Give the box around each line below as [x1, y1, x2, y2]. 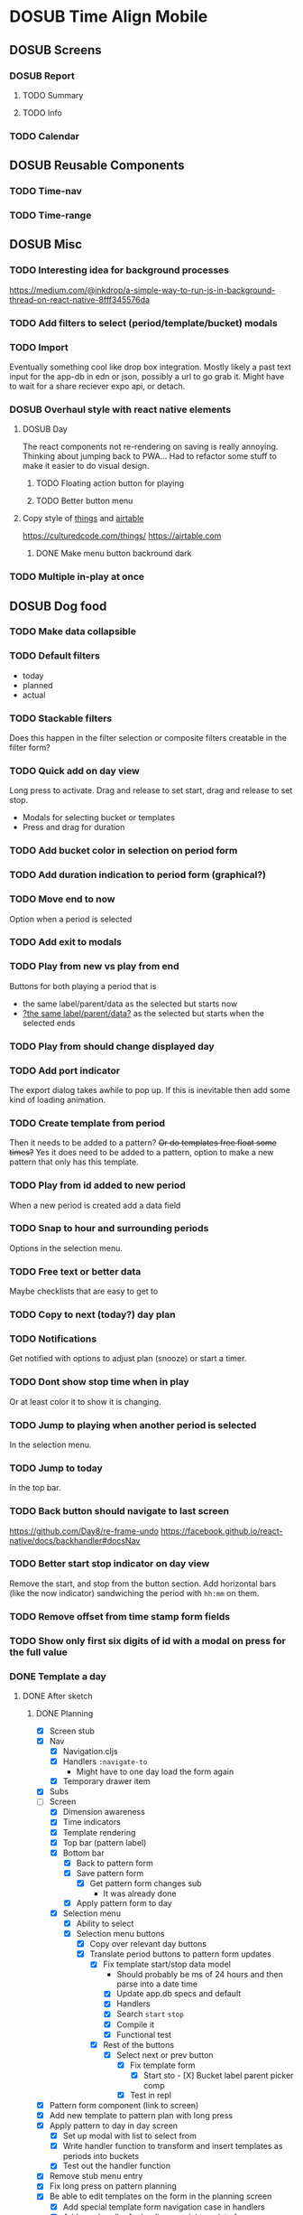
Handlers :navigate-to [62, 1756, 148, 1767]
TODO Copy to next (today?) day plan [9, 1308, 176, 1321]
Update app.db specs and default [116, 1988, 242, 1999]
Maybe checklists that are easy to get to [9, 1285, 159, 1297]
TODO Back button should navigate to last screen [9, 1505, 230, 1518]
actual [22, 689, 46, 700]
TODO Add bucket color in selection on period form [9, 845, 238, 857]
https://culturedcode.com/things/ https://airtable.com [22, 530, 222, 541]
